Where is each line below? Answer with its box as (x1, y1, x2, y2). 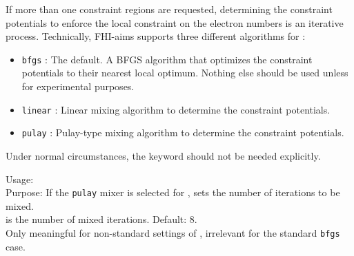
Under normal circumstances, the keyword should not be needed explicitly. (6, 148, 321, 162)
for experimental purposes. (21, 79, 135, 94)
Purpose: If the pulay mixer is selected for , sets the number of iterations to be (6, 185, 340, 200)
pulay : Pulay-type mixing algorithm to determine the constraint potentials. (21, 125, 344, 140)
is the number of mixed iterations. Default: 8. (6, 212, 197, 226)
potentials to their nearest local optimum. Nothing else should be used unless (21, 65, 348, 80)
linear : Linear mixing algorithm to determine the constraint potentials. (21, 102, 331, 116)
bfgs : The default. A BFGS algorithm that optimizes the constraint (21, 52, 313, 66)
